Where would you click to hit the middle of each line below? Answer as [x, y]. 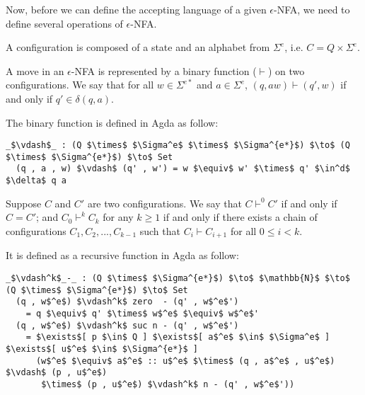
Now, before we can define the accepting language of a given [136, 9]
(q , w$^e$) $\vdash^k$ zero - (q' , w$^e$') [127, 302]
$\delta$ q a [36, 181]
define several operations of [64, 23]
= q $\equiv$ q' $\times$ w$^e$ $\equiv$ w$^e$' [142, 313]
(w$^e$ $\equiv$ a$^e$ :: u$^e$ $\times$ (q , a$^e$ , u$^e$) [185, 361]
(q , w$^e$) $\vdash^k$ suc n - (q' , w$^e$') [127, 325]
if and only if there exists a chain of [240, 217]
